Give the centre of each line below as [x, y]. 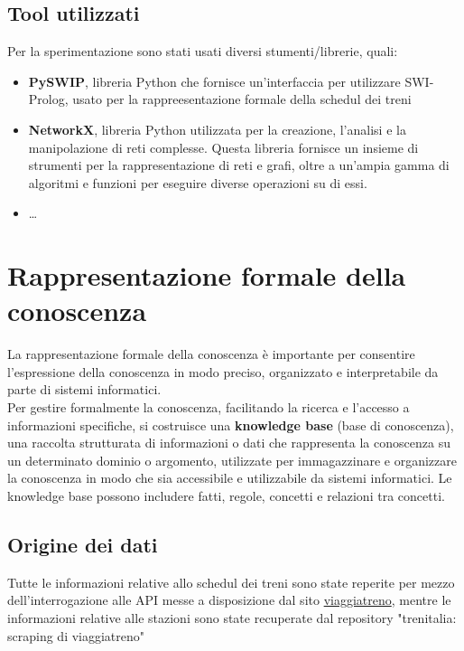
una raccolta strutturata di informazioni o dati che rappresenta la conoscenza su [229, 443]
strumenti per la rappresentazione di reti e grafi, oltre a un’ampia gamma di [239, 165]
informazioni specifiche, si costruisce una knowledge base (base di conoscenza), [231, 425]
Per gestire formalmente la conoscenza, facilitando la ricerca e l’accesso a [209, 407]
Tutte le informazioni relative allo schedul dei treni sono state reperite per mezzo [231, 582]
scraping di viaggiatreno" [76, 635]
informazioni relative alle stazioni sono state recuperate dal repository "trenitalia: [232, 618]
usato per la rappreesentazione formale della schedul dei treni [242, 99]
